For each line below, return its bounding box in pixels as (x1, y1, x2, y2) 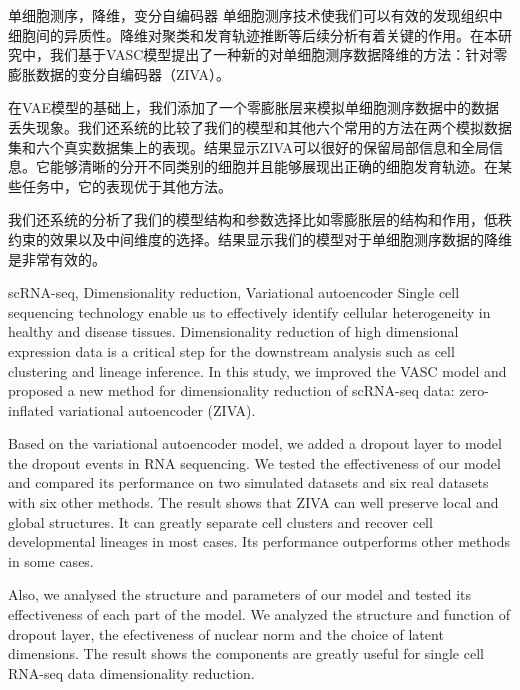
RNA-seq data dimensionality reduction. (8, 662, 255, 683)
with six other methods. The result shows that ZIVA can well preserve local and (8, 492, 499, 513)
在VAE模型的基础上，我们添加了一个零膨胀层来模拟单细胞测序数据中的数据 (8, 97, 499, 118)
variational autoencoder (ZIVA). (58, 399, 256, 420)
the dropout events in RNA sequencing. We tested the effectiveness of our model (8, 452, 501, 473)
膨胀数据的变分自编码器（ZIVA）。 (8, 63, 231, 84)
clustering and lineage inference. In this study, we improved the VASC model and (8, 360, 507, 381)
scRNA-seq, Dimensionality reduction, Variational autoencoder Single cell (8, 282, 460, 303)
